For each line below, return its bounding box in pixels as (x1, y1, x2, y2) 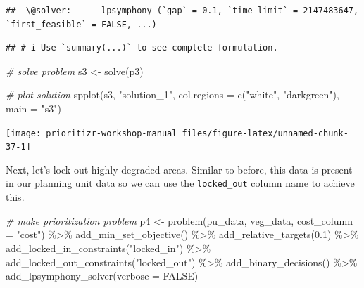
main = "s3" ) (6, 100, 62, 115)
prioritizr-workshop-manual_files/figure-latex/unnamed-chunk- (46, 128, 349, 138)
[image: (6, 128, 42, 138)
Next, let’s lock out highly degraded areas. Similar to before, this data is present (6, 162, 353, 176)
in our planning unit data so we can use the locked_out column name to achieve (6, 176, 355, 190)
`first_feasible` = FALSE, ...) (6, 19, 157, 30)
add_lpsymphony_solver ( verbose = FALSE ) (6, 268, 199, 283)
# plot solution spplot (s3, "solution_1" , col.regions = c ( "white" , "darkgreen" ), (6, 87, 339, 102)
